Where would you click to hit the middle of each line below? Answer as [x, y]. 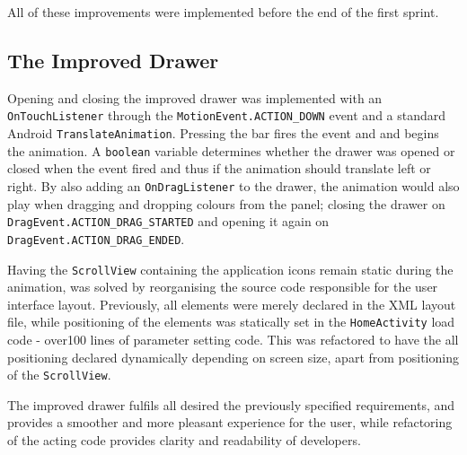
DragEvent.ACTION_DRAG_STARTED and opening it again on [168, 221]
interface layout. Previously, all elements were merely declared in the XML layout [232, 304]
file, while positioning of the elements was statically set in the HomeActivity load [231, 322]
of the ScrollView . [59, 375]
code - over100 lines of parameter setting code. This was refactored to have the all [233, 340]
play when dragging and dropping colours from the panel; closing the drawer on [226, 203]
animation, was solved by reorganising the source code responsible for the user [223, 287]
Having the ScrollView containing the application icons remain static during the [230, 269]
